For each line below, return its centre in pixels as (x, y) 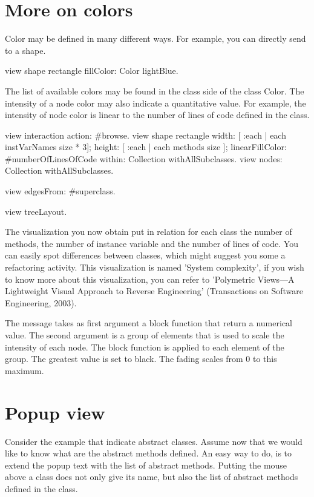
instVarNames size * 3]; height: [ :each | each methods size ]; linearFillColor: (146, 147)
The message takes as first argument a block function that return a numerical (149, 323)
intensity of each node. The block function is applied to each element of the (145, 347)
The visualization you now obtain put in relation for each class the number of (149, 232)
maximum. (25, 370)
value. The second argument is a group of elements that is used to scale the (145, 335)
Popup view (55, 412)
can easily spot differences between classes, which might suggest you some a (145, 255)
